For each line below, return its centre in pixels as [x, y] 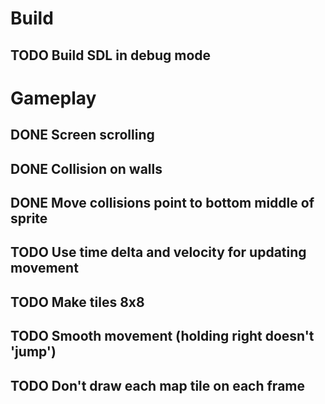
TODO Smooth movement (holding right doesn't [162, 336]
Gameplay [53, 98]
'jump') [33, 352]
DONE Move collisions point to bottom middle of [162, 202]
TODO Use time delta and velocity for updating [158, 252]
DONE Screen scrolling [82, 135]
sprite [29, 218]
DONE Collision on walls [86, 168]
